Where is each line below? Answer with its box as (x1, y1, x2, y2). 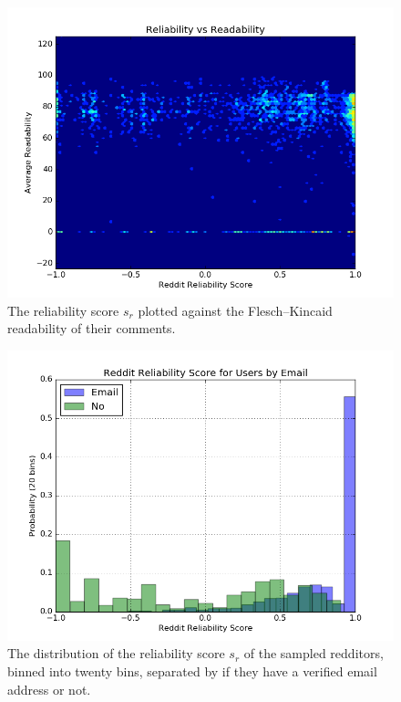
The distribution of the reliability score (7, 644, 225, 663)
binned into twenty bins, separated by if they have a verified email (7, 661, 377, 680)
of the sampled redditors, (243, 644, 384, 663)
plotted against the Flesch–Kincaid (138, 300, 333, 320)
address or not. (7, 679, 91, 698)
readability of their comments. (7, 319, 176, 338)
